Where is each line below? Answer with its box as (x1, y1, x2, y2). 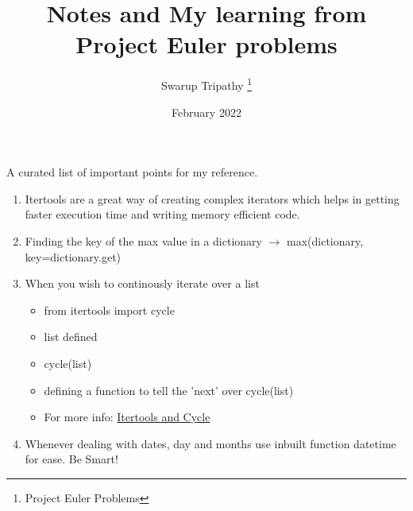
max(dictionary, (287, 232, 364, 249)
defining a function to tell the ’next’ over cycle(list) (44, 381, 294, 398)
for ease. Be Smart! (25, 451, 118, 467)
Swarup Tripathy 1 (160, 75, 253, 93)
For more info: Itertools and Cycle (44, 408, 210, 425)
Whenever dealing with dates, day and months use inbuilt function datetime (25, 435, 396, 451)
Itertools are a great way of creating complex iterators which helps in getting (25, 190, 399, 207)
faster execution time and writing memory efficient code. (25, 206, 300, 223)
